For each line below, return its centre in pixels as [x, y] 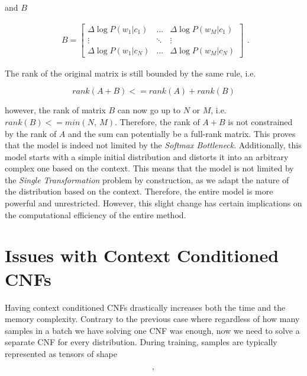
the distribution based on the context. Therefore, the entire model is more [139, 191]
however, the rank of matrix [55, 110]
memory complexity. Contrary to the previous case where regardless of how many [152, 319]
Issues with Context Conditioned [142, 255]
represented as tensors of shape [61, 353]
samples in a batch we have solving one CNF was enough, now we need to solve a [152, 330]
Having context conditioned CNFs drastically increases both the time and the [145, 307]
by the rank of [31, 133]
